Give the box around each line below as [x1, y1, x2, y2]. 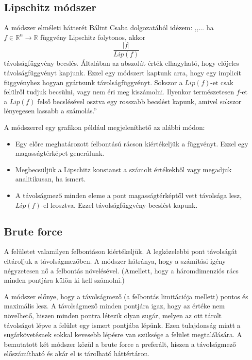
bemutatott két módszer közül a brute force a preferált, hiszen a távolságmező [4, 339, 236, 349]
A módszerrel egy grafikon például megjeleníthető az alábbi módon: [4, 122, 205, 132]
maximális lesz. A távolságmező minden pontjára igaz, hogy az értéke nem [4, 301, 225, 311]
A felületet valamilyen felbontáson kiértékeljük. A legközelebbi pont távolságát [4, 246, 237, 256]
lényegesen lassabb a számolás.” [4, 106, 97, 116]
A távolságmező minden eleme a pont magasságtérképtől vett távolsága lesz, [15, 190, 242, 200]
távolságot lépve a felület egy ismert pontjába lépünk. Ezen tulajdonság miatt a [4, 320, 241, 330]
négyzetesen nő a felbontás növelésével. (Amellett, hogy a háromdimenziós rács [4, 265, 239, 275]
